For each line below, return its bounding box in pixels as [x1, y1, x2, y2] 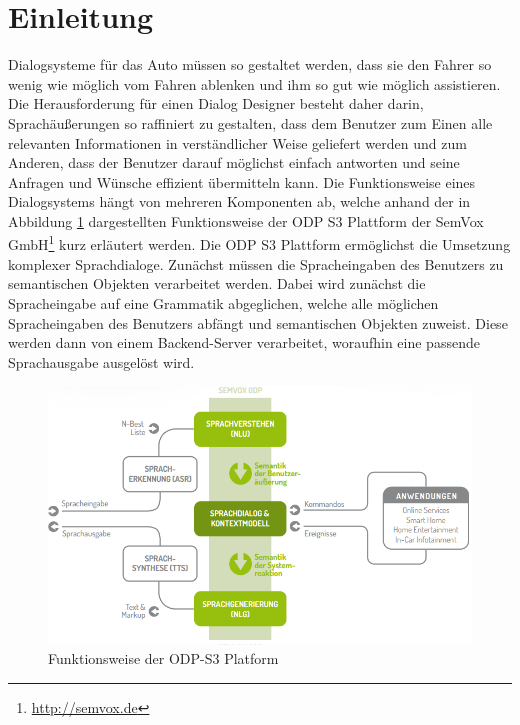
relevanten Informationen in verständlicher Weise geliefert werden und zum [8, 132, 467, 153]
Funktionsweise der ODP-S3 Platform [48, 648, 279, 669]
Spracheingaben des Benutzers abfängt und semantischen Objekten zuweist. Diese [8, 312, 508, 333]
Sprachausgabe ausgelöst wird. [8, 351, 195, 372]
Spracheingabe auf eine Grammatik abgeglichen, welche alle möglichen [8, 292, 439, 313]
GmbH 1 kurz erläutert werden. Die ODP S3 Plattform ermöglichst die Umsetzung [8, 231, 511, 255]
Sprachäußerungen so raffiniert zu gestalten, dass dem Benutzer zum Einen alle [8, 112, 493, 133]
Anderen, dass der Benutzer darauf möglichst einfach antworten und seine [8, 152, 460, 173]
